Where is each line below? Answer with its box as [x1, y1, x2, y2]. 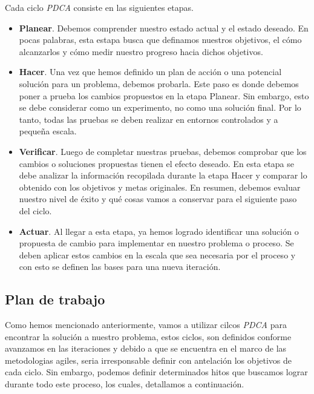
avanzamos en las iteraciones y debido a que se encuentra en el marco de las [5, 342, 287, 355]
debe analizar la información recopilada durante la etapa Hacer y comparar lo [19, 169, 307, 182]
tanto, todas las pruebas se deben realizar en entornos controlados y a [19, 113, 278, 125]
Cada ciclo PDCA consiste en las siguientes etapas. [5, 1, 194, 13]
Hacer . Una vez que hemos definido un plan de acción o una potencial [19, 65, 282, 78]
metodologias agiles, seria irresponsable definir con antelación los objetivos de [5, 353, 292, 366]
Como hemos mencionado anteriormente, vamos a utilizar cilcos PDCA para [5, 318, 287, 331]
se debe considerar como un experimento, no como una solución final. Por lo [19, 101, 301, 114]
